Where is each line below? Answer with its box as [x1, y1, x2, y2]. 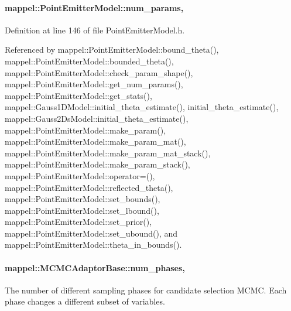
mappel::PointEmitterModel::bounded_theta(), [5, 54, 174, 67]
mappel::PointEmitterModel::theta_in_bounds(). [5, 238, 182, 251]
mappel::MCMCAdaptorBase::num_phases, [5, 261, 185, 274]
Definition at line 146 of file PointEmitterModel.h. [5, 23, 185, 36]
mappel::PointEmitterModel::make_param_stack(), [5, 158, 190, 170]
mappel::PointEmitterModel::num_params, [5, 1, 184, 13]
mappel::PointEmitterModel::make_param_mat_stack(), [5, 146, 211, 159]
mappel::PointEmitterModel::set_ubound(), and [5, 227, 177, 239]
